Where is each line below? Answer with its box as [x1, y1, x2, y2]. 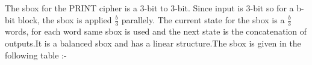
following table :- [5, 48, 67, 61]
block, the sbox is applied [17, 13, 112, 26]
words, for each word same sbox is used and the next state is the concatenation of [5, 25, 307, 38]
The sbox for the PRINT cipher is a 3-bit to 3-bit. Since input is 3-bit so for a [5, 2, 294, 14]
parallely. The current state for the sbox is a [121, 13, 285, 26]
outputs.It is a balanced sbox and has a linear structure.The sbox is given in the [5, 37, 301, 49]
